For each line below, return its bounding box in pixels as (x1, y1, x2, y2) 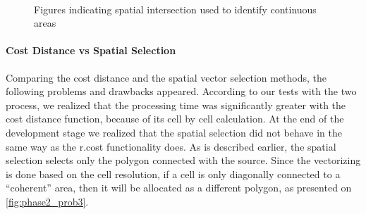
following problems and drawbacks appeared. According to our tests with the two (6, 84, 357, 99)
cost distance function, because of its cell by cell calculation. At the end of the (6, 111, 344, 126)
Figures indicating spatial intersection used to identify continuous (34, 1, 317, 16)
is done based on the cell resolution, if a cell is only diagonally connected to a (6, 166, 341, 181)
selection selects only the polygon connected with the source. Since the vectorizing (6, 153, 361, 168)
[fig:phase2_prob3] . (6, 194, 89, 208)
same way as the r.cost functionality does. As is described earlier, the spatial (6, 139, 336, 153)
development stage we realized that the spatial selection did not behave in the (6, 125, 343, 139)
